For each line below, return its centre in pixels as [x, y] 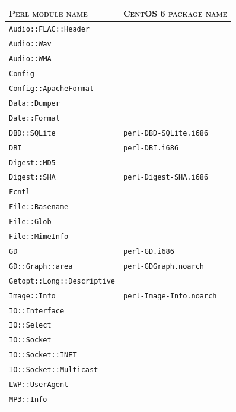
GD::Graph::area [41, 266]
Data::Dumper [34, 103]
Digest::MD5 [32, 163]
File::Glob [30, 222]
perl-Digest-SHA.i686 [166, 177]
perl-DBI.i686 [151, 148]
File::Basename [39, 207]
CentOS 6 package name [175, 13]
